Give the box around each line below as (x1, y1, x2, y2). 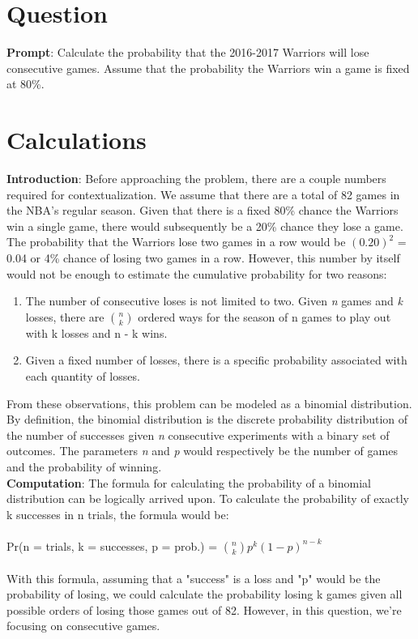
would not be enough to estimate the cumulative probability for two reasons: (6, 265, 387, 282)
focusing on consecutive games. (6, 617, 160, 634)
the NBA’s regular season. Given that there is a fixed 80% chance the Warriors (6, 202, 399, 219)
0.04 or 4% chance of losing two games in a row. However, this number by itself (6, 249, 400, 266)
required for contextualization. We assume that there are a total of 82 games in (6, 185, 400, 202)
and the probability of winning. (6, 458, 162, 475)
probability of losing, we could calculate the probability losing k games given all (6, 586, 403, 603)
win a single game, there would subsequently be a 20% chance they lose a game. (6, 217, 403, 234)
